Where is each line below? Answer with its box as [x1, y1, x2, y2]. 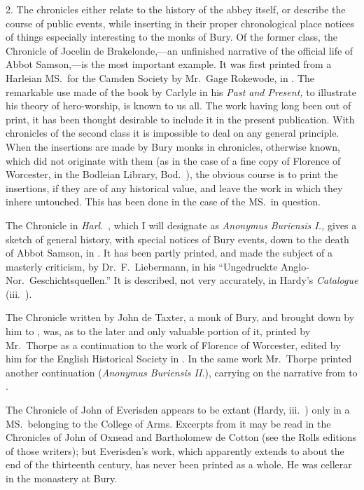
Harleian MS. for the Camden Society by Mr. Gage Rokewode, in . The [6, 70, 315, 85]
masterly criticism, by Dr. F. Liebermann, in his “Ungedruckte [6, 259, 278, 273]
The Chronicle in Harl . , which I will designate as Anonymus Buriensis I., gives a [6, 217, 357, 232]
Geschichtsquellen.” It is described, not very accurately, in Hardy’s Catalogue [29, 273, 358, 287]
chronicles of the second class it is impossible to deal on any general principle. [6, 125, 339, 140]
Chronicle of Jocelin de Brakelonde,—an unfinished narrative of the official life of [6, 43, 353, 57]
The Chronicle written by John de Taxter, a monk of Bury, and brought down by [6, 310, 355, 325]
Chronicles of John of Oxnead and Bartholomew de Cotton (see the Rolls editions [6, 430, 357, 444]
